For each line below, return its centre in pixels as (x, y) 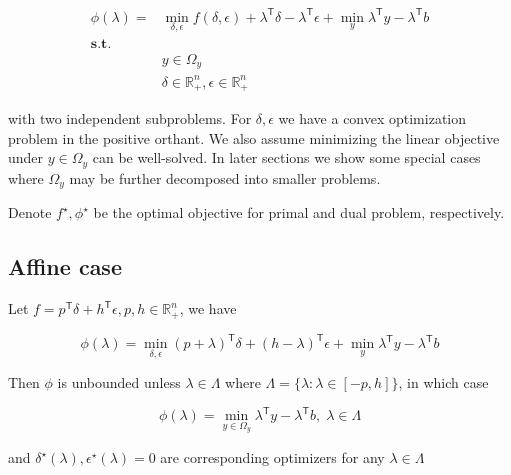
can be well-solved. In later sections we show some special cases (286, 157)
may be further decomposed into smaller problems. (225, 177)
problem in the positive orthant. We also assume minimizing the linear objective (254, 137)
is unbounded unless (119, 382)
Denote (30, 212)
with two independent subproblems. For (130, 118)
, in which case (443, 382)
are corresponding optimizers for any (272, 457)
